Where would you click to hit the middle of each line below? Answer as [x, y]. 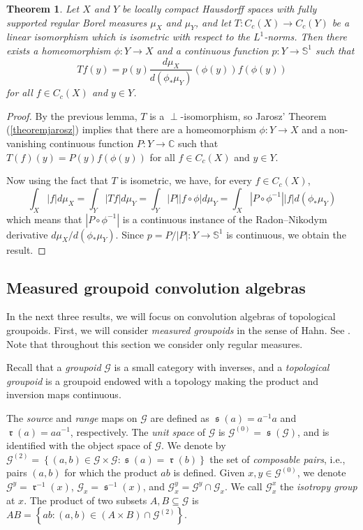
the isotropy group [318, 486]
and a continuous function [213, 50]
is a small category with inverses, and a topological [222, 367]
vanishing [27, 143]
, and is [313, 431]
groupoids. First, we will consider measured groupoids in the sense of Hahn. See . [178, 330]
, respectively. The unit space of [138, 431]
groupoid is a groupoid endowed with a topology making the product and [163, 380]
